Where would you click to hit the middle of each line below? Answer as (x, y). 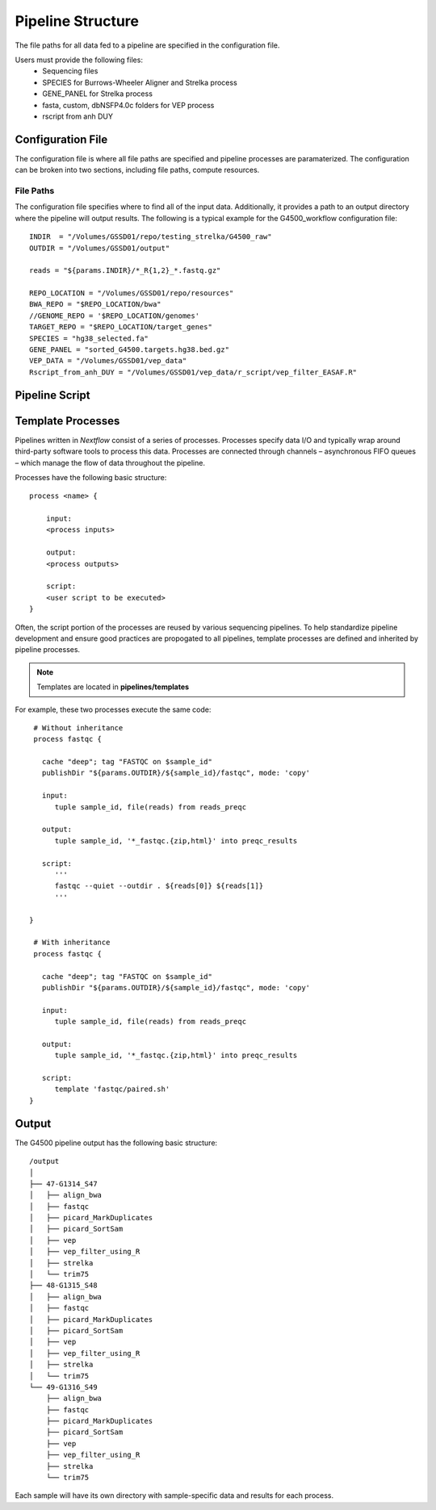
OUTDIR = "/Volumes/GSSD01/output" (100, 248)
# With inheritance (72, 943)
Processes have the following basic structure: (91, 477)
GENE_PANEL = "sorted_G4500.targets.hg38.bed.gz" (130, 350)
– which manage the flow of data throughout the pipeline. (110, 462)
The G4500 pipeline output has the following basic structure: (116, 1143)
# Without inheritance (78, 728)
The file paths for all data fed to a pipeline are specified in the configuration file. (147, 45)
